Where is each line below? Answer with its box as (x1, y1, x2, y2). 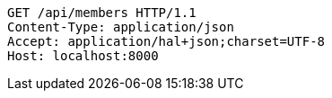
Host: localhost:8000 (7, 49, 159, 63)
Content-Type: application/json (7, 20, 234, 34)
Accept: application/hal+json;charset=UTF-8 (7, 34, 326, 49)
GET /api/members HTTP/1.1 (7, 5, 197, 20)
